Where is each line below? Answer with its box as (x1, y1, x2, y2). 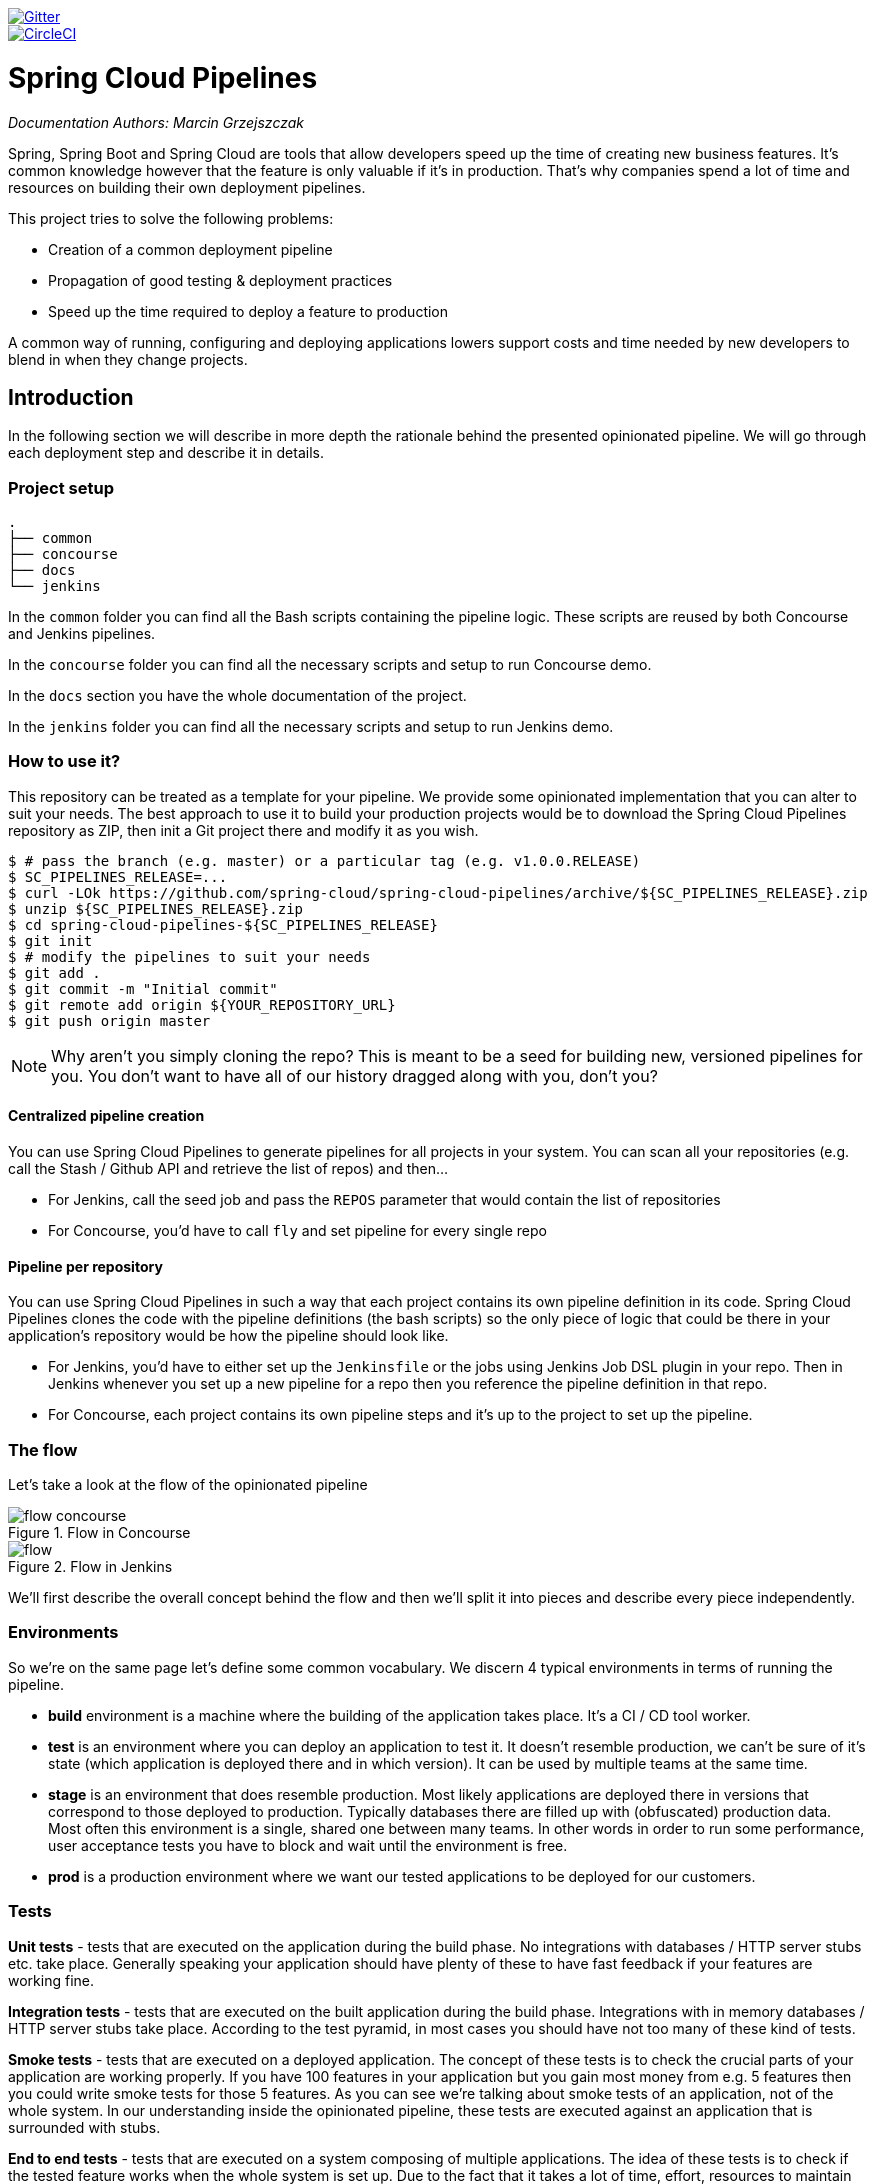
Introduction (8, 384, 134, 410)
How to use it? (8, 751, 121, 772)
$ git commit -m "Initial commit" (8, 980, 278, 997)
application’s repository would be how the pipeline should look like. (8, 1327, 449, 1345)
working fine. (8, 1971, 94, 1989)
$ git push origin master (8, 1012, 211, 1029)
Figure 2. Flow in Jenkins (8, 1558, 173, 1576)
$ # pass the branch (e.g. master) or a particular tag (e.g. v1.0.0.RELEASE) (8, 852, 641, 869)
